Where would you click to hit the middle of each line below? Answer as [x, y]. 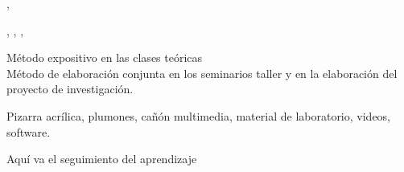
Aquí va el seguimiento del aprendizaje [102, 159]
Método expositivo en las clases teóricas [105, 57]
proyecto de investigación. [70, 89]
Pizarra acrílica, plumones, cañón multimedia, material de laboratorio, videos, [199, 115]
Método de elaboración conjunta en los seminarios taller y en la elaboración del [202, 73]
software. [29, 131]
